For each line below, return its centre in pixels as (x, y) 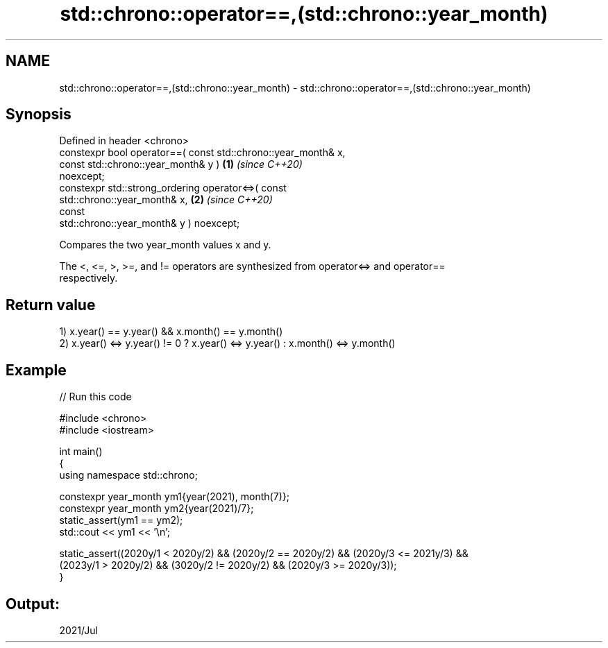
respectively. (88, 278)
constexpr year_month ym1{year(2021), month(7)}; (174, 497)
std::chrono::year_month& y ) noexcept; (150, 223)
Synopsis (39, 114)
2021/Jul (78, 630)
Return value (51, 305)
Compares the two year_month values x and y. (165, 245)
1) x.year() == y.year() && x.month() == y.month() (171, 332)
